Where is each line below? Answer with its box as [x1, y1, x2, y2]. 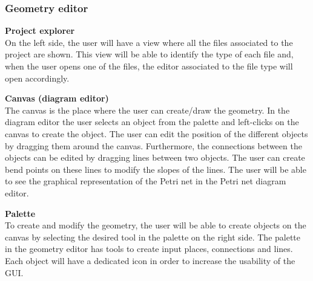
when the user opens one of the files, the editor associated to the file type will [5, 60, 293, 72]
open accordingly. [5, 71, 70, 84]
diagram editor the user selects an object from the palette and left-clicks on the [5, 115, 299, 128]
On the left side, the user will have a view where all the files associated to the [5, 36, 293, 48]
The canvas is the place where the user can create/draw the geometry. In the [5, 103, 290, 116]
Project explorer [5, 24, 75, 37]
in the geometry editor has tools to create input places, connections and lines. [5, 242, 293, 255]
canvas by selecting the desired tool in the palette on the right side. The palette [5, 230, 301, 243]
